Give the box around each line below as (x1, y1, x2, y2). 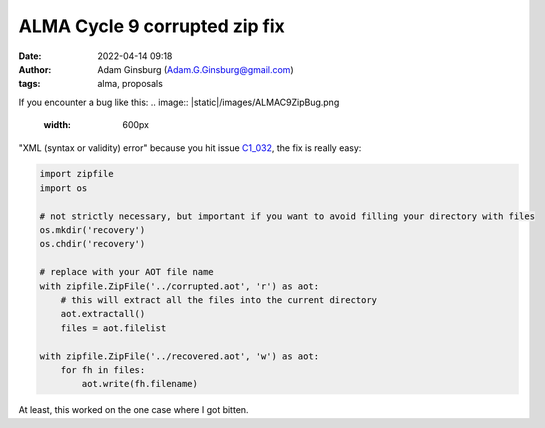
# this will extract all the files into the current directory (60, 295, 378, 305)
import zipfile (39, 168, 114, 180)
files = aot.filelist (60, 322, 167, 334)
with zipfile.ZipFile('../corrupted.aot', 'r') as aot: (39, 280, 320, 292)
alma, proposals (97, 78, 164, 90)
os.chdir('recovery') (39, 238, 146, 250)
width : (43, 119, 72, 131)
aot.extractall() (60, 308, 146, 320)
